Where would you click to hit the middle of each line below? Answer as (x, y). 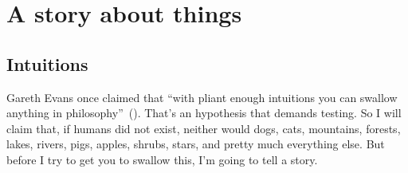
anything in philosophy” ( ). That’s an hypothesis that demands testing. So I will (204, 113)
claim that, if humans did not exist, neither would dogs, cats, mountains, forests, (204, 128)
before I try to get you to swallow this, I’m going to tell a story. (162, 159)
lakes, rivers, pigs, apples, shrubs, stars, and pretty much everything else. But (196, 144)
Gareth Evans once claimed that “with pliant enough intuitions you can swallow (202, 97)
